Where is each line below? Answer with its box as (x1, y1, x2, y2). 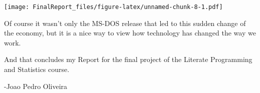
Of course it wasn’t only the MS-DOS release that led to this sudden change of (4, 17, 246, 28)
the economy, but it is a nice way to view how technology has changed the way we (4, 27, 256, 38)
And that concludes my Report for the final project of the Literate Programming (4, 54, 252, 64)
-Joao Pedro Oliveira (4, 80, 68, 91)
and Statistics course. (4, 64, 70, 74)
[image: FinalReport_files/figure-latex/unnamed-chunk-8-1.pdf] (4, 3, 223, 10)
